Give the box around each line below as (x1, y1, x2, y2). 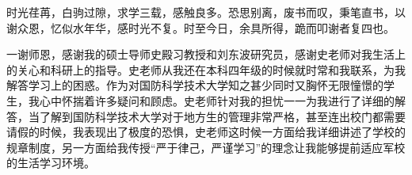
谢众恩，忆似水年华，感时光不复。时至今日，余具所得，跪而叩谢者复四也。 (6, 19, 395, 36)
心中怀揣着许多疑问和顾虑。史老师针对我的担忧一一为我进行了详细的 (39, 92, 395, 108)
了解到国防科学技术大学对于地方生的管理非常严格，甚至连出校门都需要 (39, 108, 406, 124)
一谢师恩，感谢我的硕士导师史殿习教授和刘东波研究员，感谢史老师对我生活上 (6, 46, 406, 63)
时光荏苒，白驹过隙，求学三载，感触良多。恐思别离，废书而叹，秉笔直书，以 (6, 4, 406, 20)
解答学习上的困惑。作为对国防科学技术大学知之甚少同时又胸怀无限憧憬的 (6, 77, 383, 93)
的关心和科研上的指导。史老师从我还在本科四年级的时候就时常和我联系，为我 (6, 61, 406, 78)
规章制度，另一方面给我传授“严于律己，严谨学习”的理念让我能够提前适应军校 (6, 139, 406, 155)
